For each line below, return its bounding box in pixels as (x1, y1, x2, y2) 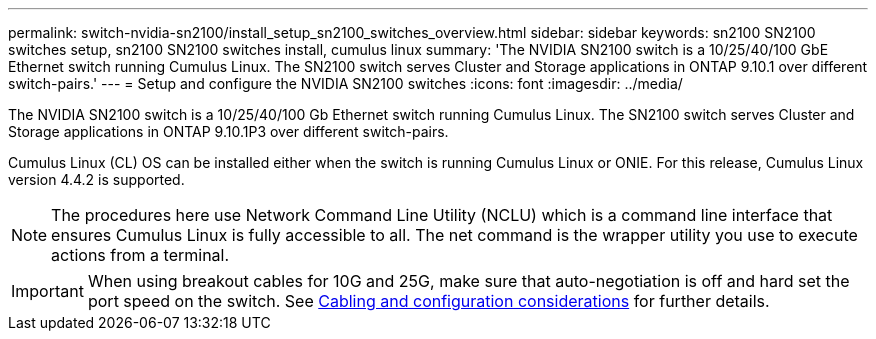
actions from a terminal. (51, 245, 230, 265)
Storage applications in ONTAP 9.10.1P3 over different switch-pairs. (8, 123, 449, 140)
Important (11, 281, 84, 301)
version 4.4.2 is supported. (8, 171, 185, 188)
